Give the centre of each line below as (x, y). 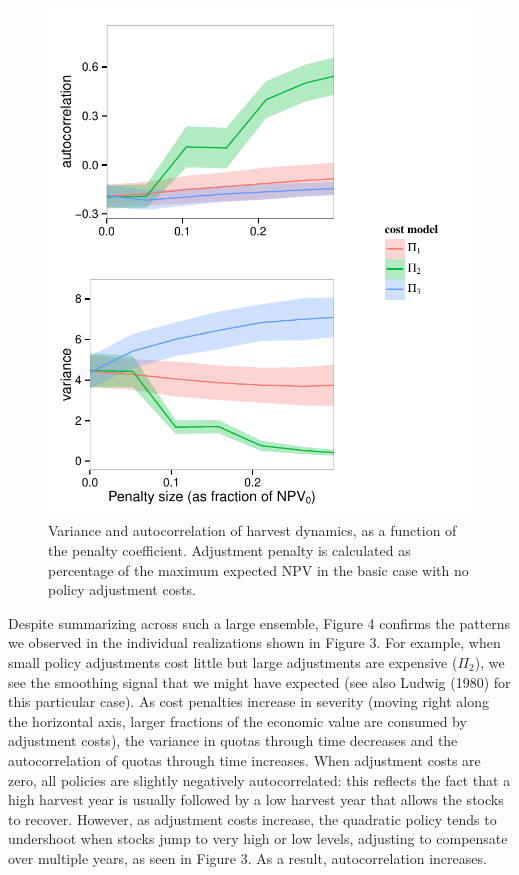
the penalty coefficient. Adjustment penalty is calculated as (229, 549)
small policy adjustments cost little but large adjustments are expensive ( (233, 661)
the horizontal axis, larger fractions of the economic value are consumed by (237, 720)
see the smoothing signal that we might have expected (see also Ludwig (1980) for (259, 681)
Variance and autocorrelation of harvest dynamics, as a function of (252, 530)
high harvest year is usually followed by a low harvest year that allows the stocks (256, 799)
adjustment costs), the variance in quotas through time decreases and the (233, 740)
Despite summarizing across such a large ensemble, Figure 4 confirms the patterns (259, 622)
